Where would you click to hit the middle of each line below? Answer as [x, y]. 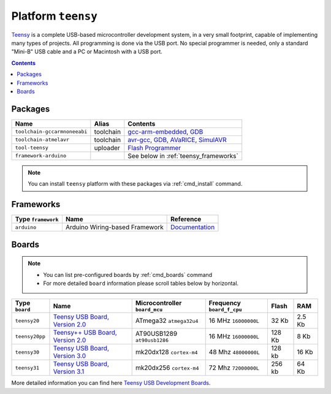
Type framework [37, 219]
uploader [107, 148]
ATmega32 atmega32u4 [167, 320]
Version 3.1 [69, 372]
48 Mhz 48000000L [234, 352]
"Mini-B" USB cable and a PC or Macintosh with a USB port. [87, 51]
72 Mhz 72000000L [234, 368]
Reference [186, 219]
